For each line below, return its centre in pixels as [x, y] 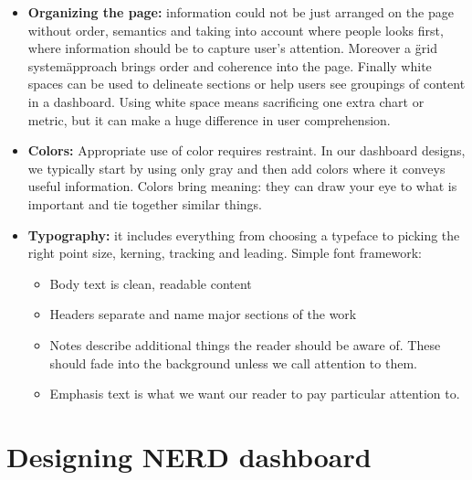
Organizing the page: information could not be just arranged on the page [241, 12]
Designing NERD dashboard [189, 456]
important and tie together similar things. [145, 203]
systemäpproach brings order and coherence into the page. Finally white [230, 65]
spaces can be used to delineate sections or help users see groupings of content [246, 84]
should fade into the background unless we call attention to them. [233, 363]
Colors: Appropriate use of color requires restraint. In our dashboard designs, [246, 150]
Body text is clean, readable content [151, 283]
